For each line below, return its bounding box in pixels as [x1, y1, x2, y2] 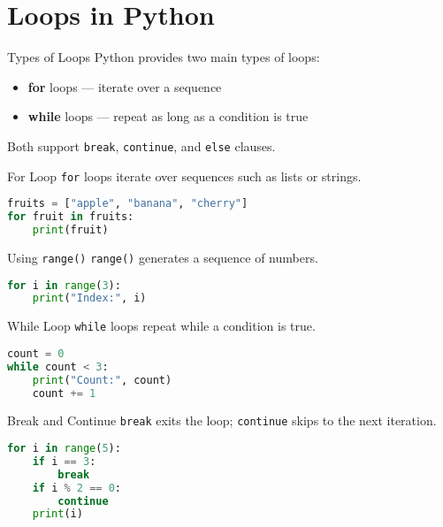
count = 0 [7, 347, 65, 360]
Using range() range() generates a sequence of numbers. [7, 248, 318, 266]
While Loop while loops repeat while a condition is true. [7, 317, 316, 335]
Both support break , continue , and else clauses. [7, 136, 276, 155]
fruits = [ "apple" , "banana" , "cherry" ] [7, 197, 248, 210]
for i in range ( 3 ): [7, 279, 121, 292]
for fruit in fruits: [7, 210, 134, 224]
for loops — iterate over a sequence [27, 77, 222, 95]
